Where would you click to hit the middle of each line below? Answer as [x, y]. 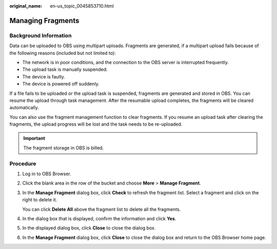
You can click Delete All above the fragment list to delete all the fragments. [102, 209]
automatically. [24, 108]
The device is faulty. [44, 76]
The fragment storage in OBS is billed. [64, 148]
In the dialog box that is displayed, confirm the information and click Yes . [99, 218]
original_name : [26, 6]
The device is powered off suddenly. [61, 84]
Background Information [41, 35]
